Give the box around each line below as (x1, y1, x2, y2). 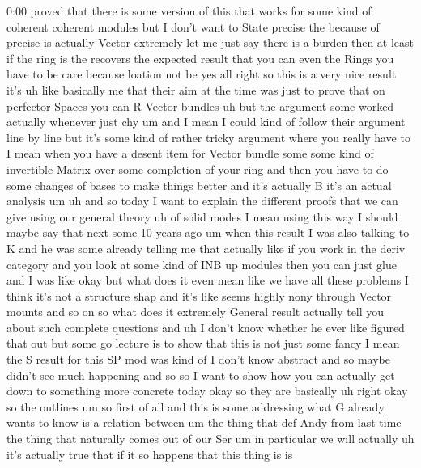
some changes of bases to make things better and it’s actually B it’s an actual (6, 176, 392, 193)
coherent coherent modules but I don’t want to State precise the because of (6, 18, 380, 35)
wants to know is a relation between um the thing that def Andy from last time (6, 414, 402, 431)
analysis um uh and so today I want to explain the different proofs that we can (6, 192, 398, 209)
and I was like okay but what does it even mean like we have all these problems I (6, 272, 409, 289)
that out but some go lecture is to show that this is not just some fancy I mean (6, 335, 400, 352)
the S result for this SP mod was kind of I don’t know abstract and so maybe (6, 351, 390, 368)
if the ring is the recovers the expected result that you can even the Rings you (6, 49, 394, 66)
